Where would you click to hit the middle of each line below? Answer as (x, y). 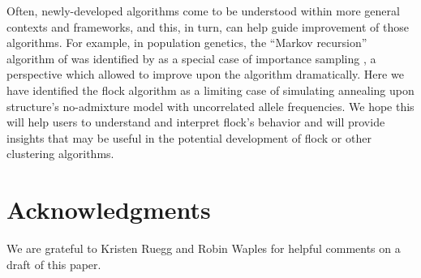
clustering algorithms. (60, 154)
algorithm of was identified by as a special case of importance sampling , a (191, 58)
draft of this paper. (54, 264)
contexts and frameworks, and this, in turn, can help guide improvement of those (208, 26)
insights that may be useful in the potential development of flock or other (189, 137)
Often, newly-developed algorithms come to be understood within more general (203, 11)
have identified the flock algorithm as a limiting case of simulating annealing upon (210, 90)
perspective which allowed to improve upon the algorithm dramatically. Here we (205, 74)
